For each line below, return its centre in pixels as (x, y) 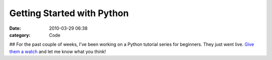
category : (20, 35)
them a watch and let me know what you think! (58, 51)
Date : (15, 28)
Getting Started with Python (69, 13)
